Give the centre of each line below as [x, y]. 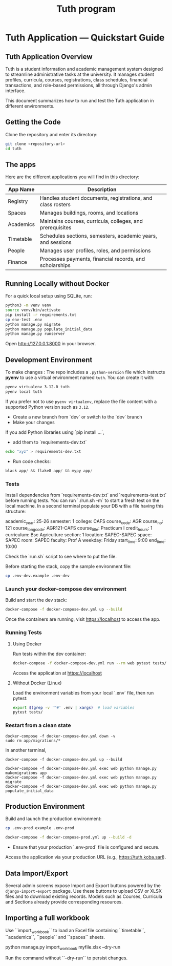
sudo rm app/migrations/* [33, 741]
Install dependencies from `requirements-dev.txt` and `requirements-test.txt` [86, 495]
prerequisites [56, 227]
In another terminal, [26, 750]
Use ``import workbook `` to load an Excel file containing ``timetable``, [76, 931]
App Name [21, 190]
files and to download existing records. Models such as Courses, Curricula [84, 896]
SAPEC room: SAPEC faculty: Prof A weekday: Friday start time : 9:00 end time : [86, 541]
